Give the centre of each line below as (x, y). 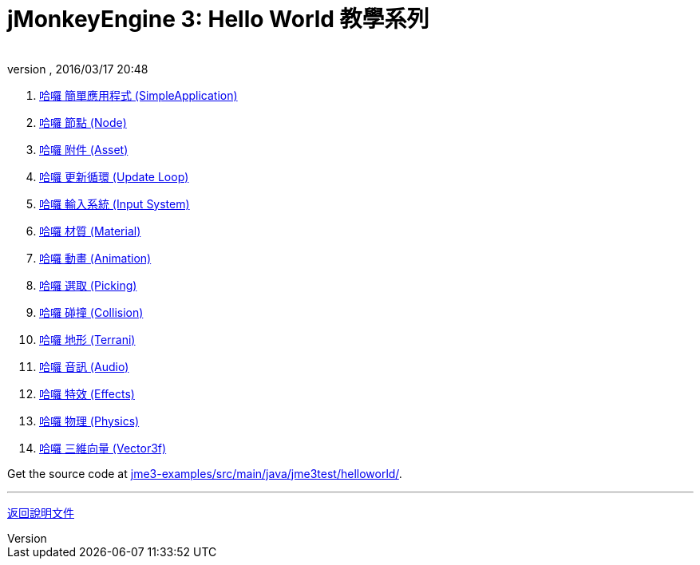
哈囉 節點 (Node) (83, 122)
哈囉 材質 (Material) (90, 231)
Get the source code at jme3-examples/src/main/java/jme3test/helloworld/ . (205, 473)
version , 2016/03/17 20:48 (78, 69)
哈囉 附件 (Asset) (84, 149)
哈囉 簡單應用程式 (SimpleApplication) (138, 95)
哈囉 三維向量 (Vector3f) (103, 448)
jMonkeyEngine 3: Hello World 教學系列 (218, 19)
